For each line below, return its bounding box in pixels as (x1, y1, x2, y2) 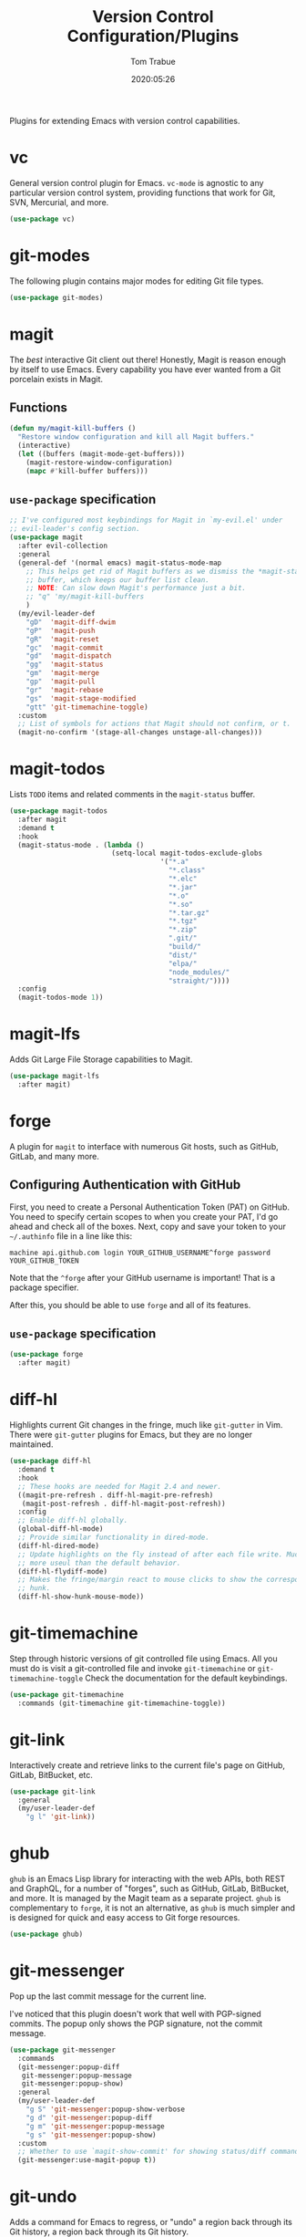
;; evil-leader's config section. (9, 525, 141, 534)
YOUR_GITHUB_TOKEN (9, 1256, 79, 1265)
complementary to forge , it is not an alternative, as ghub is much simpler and (9, 1902, 296, 1913)
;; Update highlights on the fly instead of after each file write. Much (17, 1549, 303, 1559)
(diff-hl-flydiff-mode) (17, 1566, 107, 1576)
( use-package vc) (9, 214, 76, 224)
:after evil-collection (17, 541, 107, 550)
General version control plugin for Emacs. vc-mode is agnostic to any (9, 177, 264, 188)
